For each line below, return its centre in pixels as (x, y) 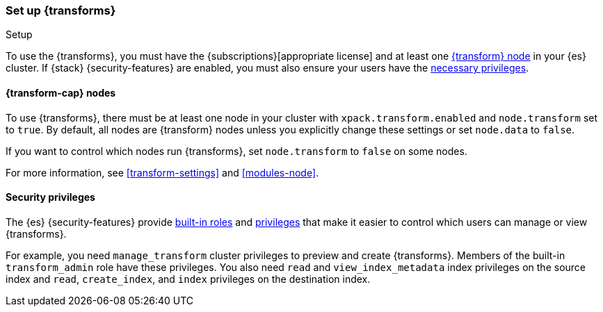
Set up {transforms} (61, 10)
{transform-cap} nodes (61, 92)
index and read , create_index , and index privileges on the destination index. (188, 279)
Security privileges (50, 197)
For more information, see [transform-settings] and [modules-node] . (162, 172)
